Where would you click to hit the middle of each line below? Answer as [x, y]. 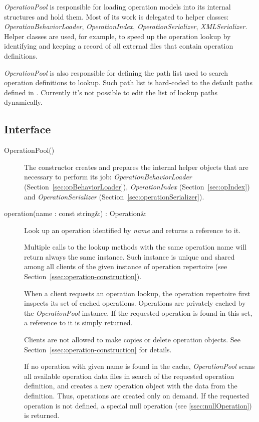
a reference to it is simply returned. [78, 323]
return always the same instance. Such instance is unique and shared [129, 256]
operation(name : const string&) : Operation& [75, 213]
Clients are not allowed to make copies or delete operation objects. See [132, 340]
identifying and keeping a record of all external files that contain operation [119, 46]
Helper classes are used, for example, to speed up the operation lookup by [117, 36]
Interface [28, 129]
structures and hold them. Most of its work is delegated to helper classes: [116, 16]
